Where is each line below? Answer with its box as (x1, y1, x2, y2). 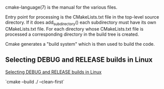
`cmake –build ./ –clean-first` (5, 78, 64, 84)
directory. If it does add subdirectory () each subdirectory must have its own (5, 20, 156, 27)
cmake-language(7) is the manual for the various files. (5, 5, 118, 10)
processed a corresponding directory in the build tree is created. (5, 31, 139, 37)
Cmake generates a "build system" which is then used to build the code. (5, 41, 155, 47)
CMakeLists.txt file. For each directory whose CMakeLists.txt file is (5, 26, 144, 32)
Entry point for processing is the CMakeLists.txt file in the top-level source (5, 14, 159, 20)
